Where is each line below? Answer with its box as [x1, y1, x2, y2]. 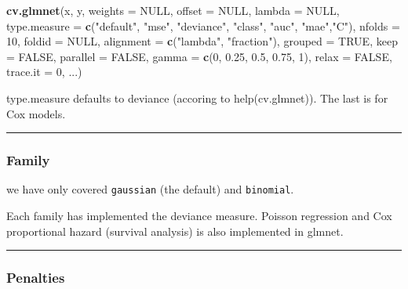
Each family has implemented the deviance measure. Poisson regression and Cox [6, 208, 392, 224]
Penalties [6, 268, 65, 287]
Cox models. [6, 105, 66, 121]
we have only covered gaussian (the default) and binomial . [6, 181, 294, 197]
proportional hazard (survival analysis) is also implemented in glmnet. [6, 222, 344, 239]
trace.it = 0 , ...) [6, 63, 82, 80]
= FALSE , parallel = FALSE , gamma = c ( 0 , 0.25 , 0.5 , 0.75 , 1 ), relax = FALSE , [6, 48, 392, 64]
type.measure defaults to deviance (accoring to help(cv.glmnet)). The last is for [6, 89, 388, 106]
